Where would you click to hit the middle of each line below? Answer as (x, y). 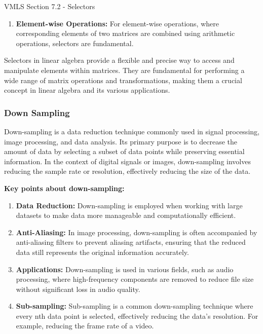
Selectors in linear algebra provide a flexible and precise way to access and (119, 60)
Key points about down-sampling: (64, 188)
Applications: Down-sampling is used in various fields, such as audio (125, 269)
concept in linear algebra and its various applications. (87, 90)
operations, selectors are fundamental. (75, 43)
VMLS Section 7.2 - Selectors (50, 6)
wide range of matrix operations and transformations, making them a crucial (123, 80)
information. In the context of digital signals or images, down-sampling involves (127, 161)
